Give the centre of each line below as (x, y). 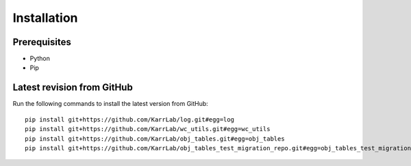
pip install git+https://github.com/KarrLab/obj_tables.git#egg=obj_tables (155, 139)
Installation (45, 18)
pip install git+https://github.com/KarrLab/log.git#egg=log (129, 119)
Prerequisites (42, 42)
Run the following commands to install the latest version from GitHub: (110, 104)
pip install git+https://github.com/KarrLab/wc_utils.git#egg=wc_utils (148, 129)
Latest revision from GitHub (73, 88)
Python (40, 59)
